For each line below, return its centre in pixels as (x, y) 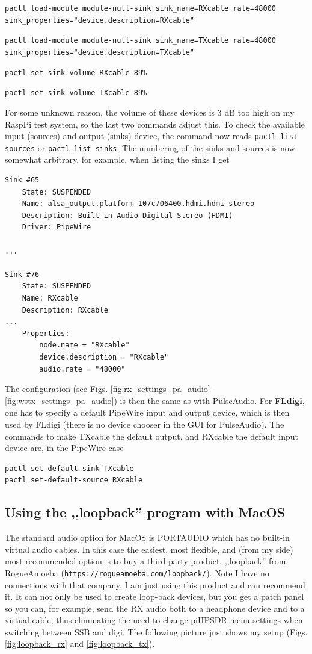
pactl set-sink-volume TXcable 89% (76, 93)
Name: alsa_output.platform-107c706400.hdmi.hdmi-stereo (138, 204)
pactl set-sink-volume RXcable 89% (76, 73)
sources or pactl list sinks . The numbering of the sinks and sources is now (150, 147)
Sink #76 (22, 274)
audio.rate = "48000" (82, 369)
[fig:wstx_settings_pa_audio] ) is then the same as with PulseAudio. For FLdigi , (155, 400)
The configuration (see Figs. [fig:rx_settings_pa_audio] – (110, 389)
